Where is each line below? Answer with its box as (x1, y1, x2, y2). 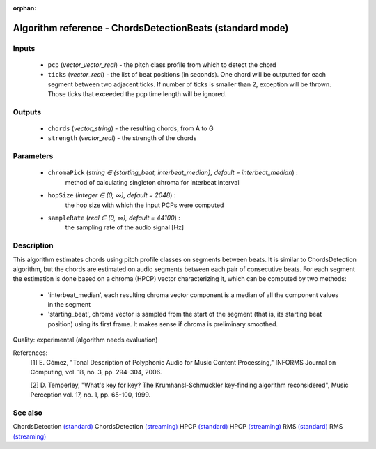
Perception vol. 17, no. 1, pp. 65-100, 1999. (30, 390, 151, 399)
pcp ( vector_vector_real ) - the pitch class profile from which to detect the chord (47, 60, 276, 69)
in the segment (47, 300, 91, 309)
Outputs (13, 107, 42, 116)
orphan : (13, 4, 37, 12)
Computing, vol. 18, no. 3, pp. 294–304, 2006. (30, 368, 162, 376)
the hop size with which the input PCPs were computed (65, 201, 224, 209)
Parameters (13, 151, 54, 161)
